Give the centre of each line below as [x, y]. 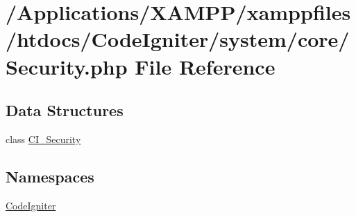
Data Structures [65, 110]
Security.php [67, 66]
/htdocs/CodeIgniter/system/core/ [178, 39]
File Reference [205, 66]
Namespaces [50, 176]
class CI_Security [43, 139]
